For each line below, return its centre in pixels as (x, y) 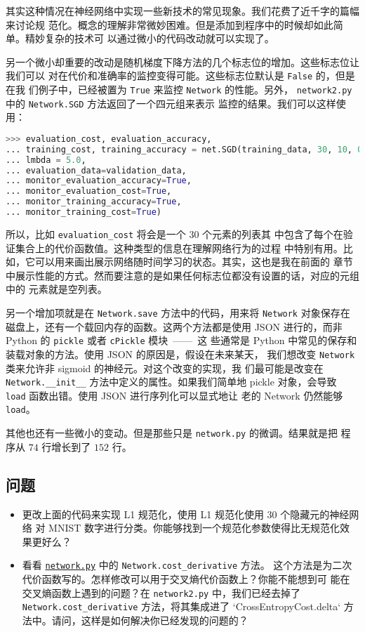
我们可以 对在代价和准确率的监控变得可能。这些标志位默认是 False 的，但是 (180, 75)
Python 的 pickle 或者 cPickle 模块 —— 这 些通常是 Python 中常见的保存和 (181, 340)
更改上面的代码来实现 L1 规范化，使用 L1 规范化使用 (143, 514)
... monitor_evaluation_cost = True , (89, 191)
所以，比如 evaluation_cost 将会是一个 (96, 233)
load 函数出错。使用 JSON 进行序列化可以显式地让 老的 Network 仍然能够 (174, 395)
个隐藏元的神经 (315, 514)
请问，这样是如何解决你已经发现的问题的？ (150, 620)
